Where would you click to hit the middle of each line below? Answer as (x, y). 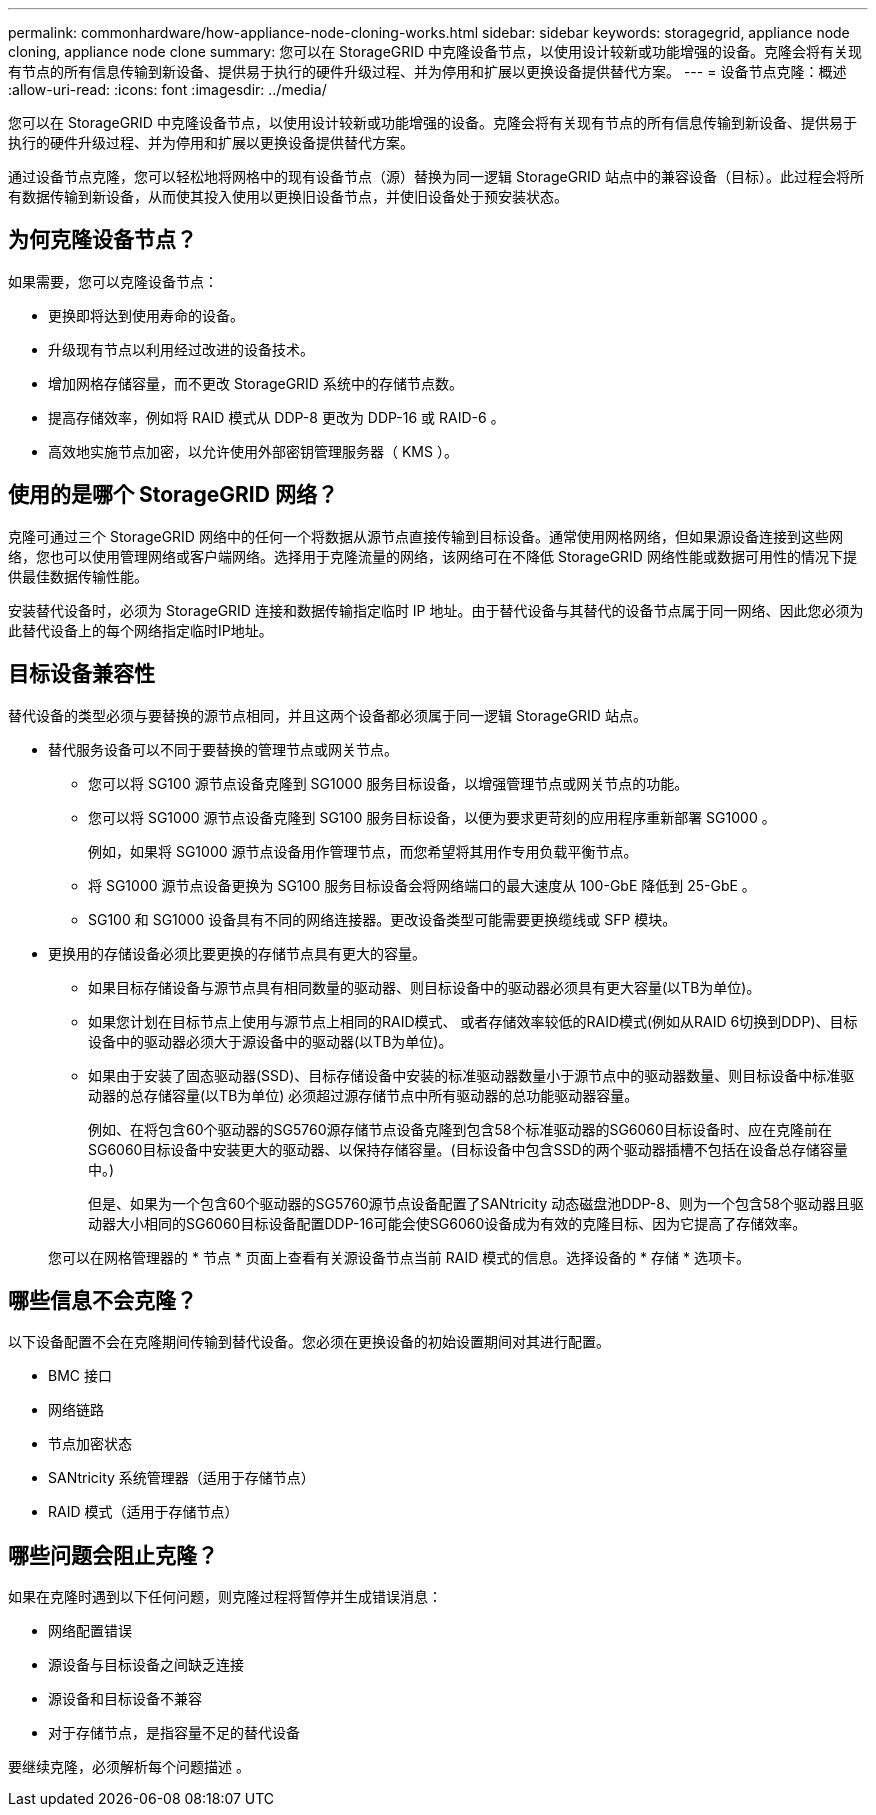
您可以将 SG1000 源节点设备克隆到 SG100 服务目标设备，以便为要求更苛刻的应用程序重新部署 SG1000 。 (432, 817)
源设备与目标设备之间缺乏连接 (146, 1665)
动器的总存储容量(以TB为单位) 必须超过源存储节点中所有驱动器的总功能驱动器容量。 (363, 1095)
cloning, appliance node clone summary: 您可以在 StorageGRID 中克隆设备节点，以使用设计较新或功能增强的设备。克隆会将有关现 (435, 51)
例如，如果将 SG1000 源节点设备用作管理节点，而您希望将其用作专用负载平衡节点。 (363, 851)
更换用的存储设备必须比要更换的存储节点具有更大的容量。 (237, 953)
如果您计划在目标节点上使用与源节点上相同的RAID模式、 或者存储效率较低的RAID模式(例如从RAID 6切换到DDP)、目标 (473, 1021)
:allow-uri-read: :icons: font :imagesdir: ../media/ (167, 89)
